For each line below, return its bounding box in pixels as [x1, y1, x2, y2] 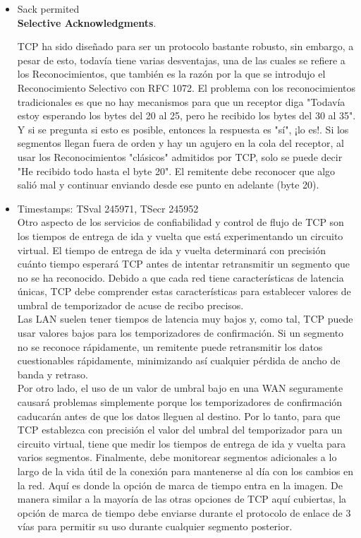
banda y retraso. [17, 366, 88, 381]
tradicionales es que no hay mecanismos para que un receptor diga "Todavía [17, 94, 345, 109]
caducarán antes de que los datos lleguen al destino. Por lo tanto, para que [17, 408, 341, 423]
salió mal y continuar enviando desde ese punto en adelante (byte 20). [17, 177, 319, 192]
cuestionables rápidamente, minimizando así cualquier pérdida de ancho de [17, 353, 341, 368]
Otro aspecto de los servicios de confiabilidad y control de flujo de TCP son [17, 215, 344, 229]
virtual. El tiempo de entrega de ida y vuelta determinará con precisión [17, 242, 326, 257]
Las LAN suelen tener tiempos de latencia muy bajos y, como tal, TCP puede [17, 311, 353, 326]
